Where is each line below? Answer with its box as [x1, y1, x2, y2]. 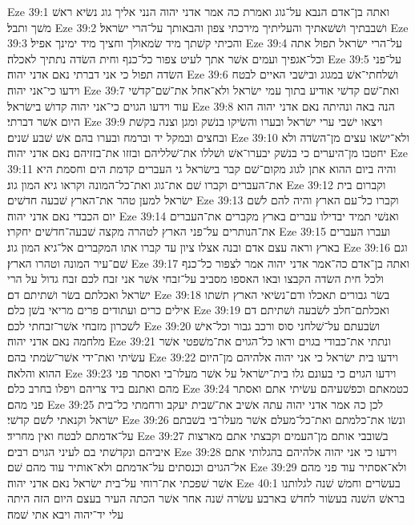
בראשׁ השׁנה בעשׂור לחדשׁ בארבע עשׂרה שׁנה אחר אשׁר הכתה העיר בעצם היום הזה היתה [7, 490, 405, 507]
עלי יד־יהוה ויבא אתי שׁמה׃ [7, 506, 124, 522]
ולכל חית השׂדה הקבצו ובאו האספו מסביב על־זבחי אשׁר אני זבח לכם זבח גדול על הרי [7, 270, 384, 287]
